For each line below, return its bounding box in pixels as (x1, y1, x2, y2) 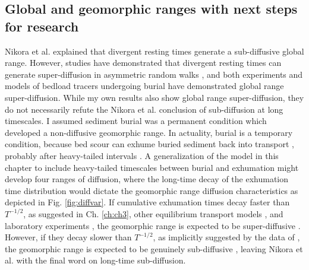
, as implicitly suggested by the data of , (153, 231, 300, 243)
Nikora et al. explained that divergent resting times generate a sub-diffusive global (5, 45, 304, 57)
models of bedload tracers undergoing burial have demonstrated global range (5, 80, 284, 92)
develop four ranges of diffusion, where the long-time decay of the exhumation (5, 173, 289, 185)
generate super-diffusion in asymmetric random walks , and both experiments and (5, 68, 303, 80)
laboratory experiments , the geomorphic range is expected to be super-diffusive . (5, 219, 301, 231)
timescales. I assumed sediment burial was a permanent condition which (5, 115, 267, 127)
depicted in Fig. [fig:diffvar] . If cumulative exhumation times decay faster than (5, 196, 290, 208)
